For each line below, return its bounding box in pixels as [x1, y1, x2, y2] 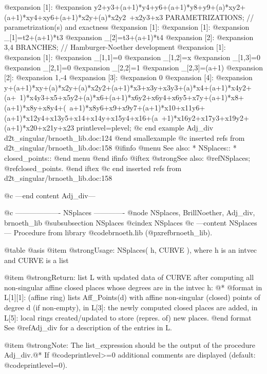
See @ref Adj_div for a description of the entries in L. [4, 322, 172, 333]
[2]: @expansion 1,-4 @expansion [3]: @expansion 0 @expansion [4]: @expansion [4, 72, 253, 83]
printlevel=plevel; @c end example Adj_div [76, 122, 214, 133]
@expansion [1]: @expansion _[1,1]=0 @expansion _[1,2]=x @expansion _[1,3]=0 [4, 51, 260, 62]
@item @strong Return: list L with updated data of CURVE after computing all [4, 272, 254, 283]
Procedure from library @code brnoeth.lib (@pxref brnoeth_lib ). [13, 227, 213, 238]
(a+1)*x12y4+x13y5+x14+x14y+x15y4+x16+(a [4, 112, 158, 123]
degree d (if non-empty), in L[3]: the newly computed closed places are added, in [4, 302, 258, 313]
